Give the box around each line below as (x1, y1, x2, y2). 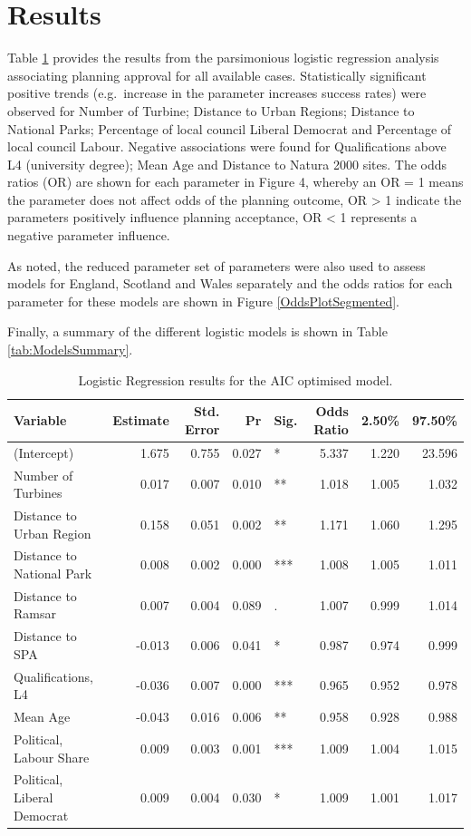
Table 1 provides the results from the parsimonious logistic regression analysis (7, 48, 439, 67)
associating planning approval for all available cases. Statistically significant (7, 65, 427, 84)
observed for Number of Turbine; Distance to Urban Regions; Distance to (7, 101, 415, 120)
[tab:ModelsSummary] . (7, 340, 133, 359)
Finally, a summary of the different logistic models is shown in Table (7, 322, 388, 341)
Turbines (14, 483, 62, 502)
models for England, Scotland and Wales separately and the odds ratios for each (7, 274, 453, 293)
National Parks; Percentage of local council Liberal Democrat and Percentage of (7, 119, 452, 138)
